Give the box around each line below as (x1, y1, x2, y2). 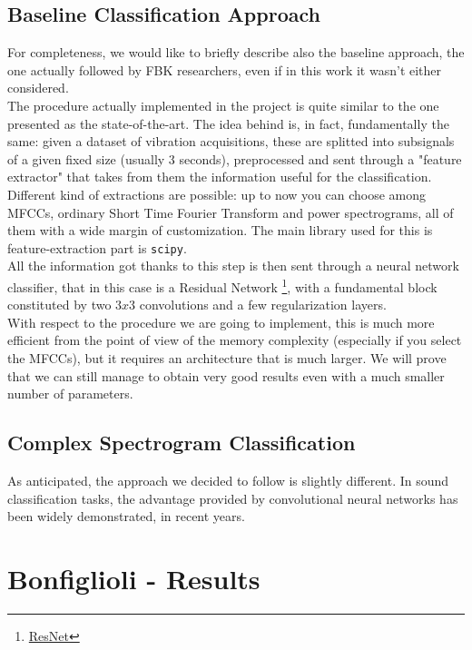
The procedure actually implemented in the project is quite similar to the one (7, 95, 439, 114)
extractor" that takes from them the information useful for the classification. (7, 167, 432, 186)
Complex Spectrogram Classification (7, 428, 356, 457)
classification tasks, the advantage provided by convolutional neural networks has (7, 488, 458, 507)
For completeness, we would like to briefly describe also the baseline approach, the (7, 43, 465, 62)
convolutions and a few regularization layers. (139, 295, 387, 314)
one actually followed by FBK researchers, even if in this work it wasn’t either (7, 60, 442, 79)
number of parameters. (7, 384, 133, 403)
